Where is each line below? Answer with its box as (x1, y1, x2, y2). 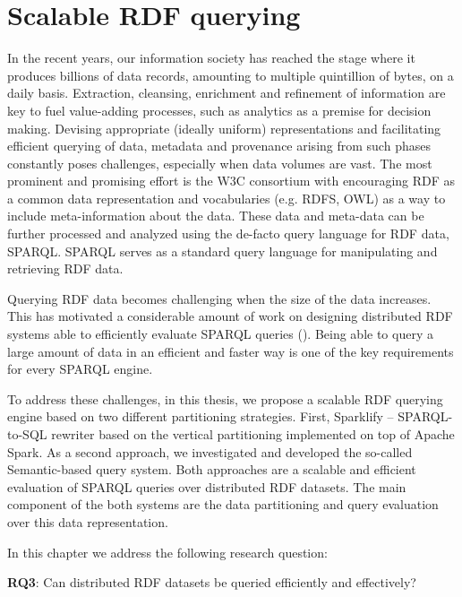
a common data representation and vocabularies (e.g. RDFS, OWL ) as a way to (7, 188, 446, 207)
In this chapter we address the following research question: (7, 542, 328, 561)
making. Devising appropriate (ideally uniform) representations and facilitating (7, 118, 441, 137)
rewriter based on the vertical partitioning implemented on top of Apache (51, 425, 455, 443)
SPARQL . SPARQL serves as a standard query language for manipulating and (7, 241, 438, 260)
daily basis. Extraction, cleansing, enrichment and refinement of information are (7, 83, 446, 102)
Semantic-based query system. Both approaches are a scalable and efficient (7, 460, 416, 479)
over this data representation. (7, 512, 168, 531)
